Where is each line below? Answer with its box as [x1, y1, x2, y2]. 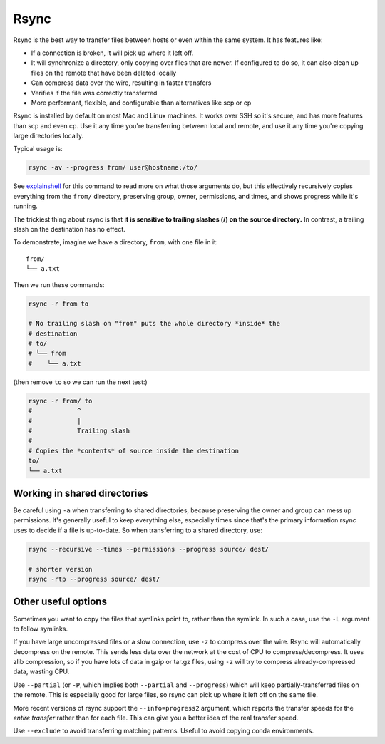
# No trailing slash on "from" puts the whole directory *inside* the [28, 319, 281, 328]
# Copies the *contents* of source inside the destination [28, 446, 239, 455]
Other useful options [13, 596, 107, 608]
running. [13, 202, 38, 210]
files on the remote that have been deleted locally [31, 68, 177, 77]
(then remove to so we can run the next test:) [13, 378, 148, 386]
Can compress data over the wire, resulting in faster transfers [31, 78, 212, 87]
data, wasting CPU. [13, 667, 70, 676]
